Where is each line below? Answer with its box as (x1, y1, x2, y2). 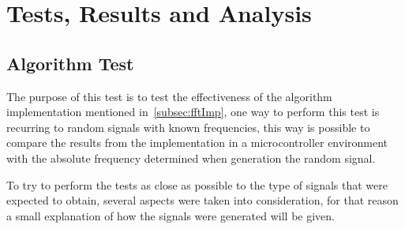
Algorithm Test (6, 51, 134, 75)
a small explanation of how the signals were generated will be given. (6, 207, 336, 223)
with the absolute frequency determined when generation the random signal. (6, 149, 376, 166)
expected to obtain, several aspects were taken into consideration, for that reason (6, 192, 399, 208)
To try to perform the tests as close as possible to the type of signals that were (6, 176, 388, 193)
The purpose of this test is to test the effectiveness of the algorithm (6, 88, 332, 104)
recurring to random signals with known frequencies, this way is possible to (6, 118, 370, 135)
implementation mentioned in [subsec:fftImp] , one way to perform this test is (6, 103, 380, 120)
